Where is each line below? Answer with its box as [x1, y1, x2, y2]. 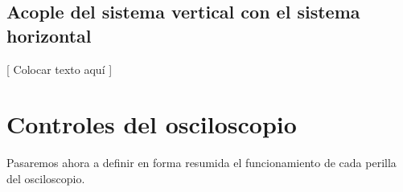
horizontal [6, 22, 92, 47]
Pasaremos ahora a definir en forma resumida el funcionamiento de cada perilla [6, 154, 397, 171]
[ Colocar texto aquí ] [6, 60, 113, 77]
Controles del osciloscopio [6, 108, 297, 141]
